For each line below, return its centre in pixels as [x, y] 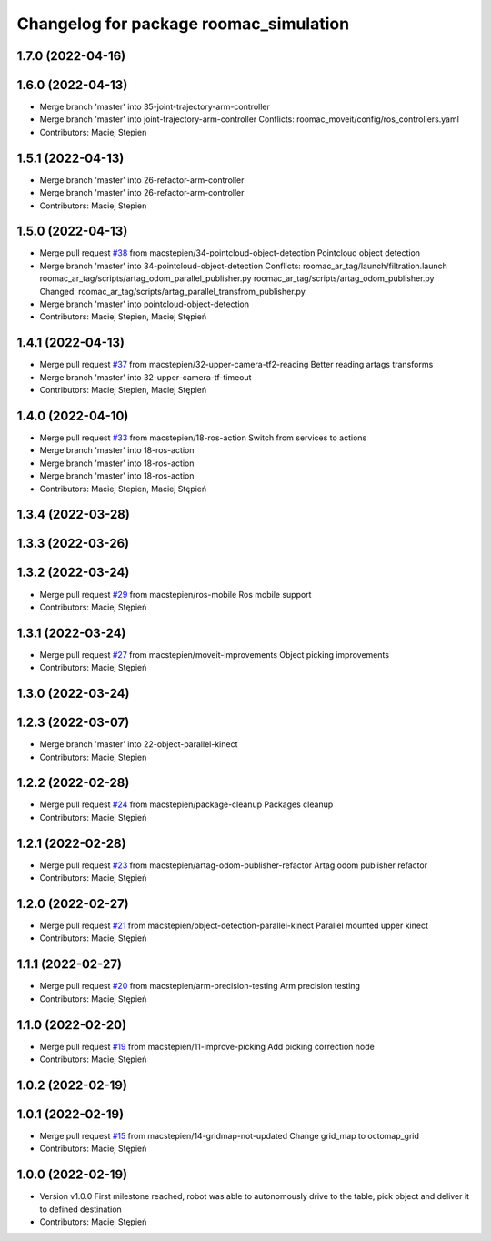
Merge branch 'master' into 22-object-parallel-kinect [139, 744]
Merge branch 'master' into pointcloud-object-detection [145, 304]
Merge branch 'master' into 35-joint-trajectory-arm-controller [155, 107]
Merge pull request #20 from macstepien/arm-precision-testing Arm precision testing [200, 986]
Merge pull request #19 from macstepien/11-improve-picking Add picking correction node [207, 1046]
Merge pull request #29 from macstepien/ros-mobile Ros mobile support [175, 594]
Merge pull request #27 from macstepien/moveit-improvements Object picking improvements [215, 654]
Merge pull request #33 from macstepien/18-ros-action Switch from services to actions [203, 438]
